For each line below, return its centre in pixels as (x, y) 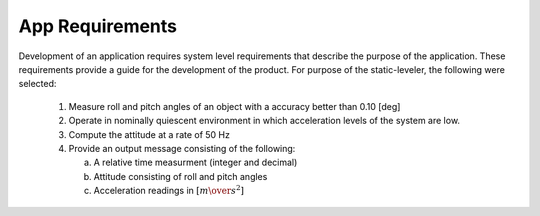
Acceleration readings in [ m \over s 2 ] (169, 190)
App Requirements (98, 26)
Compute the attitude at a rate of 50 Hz (149, 134)
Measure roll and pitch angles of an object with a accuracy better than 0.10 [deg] (234, 106)
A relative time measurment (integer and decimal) (195, 162)
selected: (37, 84)
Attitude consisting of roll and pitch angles (180, 176)
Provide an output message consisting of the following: (182, 148)
